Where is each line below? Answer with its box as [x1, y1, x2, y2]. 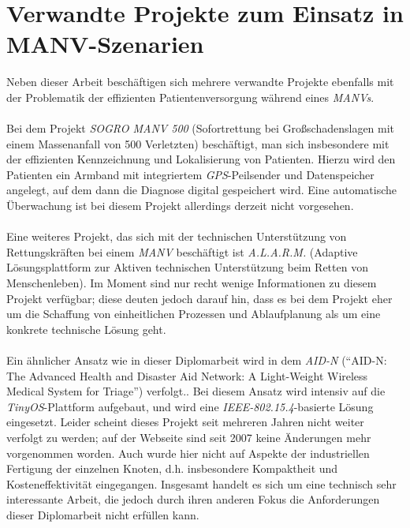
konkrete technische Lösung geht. [6, 320, 166, 337]
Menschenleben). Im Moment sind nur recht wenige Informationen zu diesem [6, 275, 377, 291]
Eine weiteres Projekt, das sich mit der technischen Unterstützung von [6, 228, 347, 245]
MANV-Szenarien [6, 28, 204, 60]
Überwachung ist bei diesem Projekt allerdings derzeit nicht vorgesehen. [6, 197, 354, 214]
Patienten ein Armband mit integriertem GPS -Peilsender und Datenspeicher [6, 166, 375, 182]
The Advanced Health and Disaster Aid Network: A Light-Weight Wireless [6, 367, 368, 384]
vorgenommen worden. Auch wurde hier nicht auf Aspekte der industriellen [6, 444, 370, 461]
